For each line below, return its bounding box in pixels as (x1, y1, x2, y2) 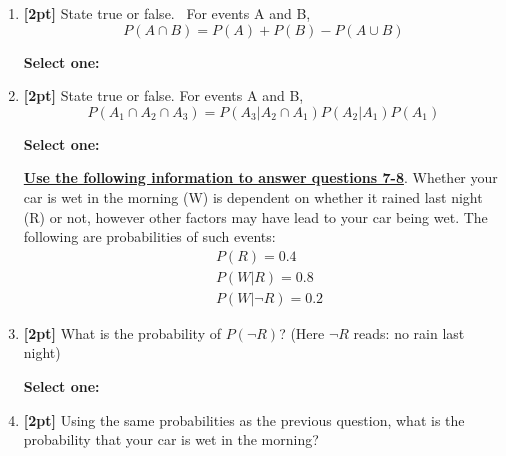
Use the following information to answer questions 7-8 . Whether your (23, 167, 498, 188)
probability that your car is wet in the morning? (23, 429, 319, 450)
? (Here (279, 322, 325, 343)
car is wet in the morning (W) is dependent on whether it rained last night (23, 186, 483, 207)
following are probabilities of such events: (23, 226, 276, 247)
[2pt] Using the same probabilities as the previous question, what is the (23, 409, 465, 430)
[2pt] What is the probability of (23, 322, 222, 343)
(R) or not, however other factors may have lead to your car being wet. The (23, 206, 488, 227)
